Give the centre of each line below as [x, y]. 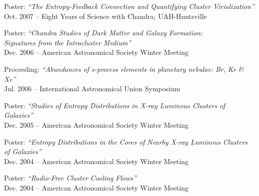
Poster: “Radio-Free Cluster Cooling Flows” [70, 178]
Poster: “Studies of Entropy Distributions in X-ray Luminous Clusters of [115, 105]
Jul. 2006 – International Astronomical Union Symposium [92, 89]
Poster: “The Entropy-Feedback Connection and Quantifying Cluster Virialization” [129, 6]
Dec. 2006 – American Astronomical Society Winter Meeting [96, 52]
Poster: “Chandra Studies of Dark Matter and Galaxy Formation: [103, 33]
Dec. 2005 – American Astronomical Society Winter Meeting [96, 124]
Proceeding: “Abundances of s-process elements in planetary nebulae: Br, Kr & [124, 69]
